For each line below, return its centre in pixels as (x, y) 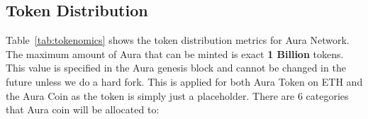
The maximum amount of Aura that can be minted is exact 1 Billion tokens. (175, 53)
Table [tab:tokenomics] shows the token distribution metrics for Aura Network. (178, 40)
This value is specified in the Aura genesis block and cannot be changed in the (176, 68)
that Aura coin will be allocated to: (83, 109)
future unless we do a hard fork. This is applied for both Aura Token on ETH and (184, 81)
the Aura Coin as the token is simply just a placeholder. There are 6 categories (177, 95)
